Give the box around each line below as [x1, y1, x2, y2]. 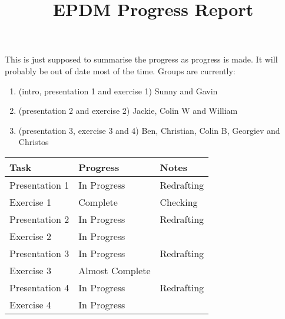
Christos [18, 136, 49, 148]
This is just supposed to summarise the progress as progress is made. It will [5, 53, 278, 65]
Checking [160, 195, 198, 209]
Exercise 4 [9, 297, 52, 311]
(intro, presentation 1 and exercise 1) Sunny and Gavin [18, 84, 218, 97]
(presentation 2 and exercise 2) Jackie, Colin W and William [18, 104, 238, 117]
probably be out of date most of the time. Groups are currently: [5, 64, 236, 77]
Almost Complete [78, 263, 151, 277]
